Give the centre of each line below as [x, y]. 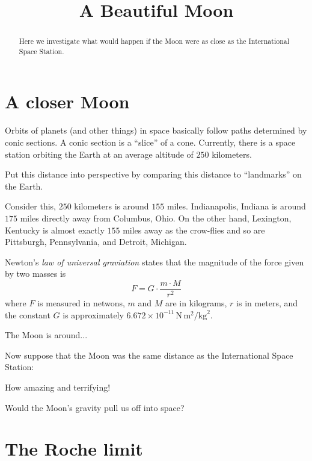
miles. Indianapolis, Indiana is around [236, 206]
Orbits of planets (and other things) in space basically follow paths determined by [156, 130]
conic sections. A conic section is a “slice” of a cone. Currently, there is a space [150, 142]
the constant [28, 314]
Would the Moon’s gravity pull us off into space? [95, 407]
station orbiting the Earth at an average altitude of [99, 154]
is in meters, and [267, 303]
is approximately [93, 314]
